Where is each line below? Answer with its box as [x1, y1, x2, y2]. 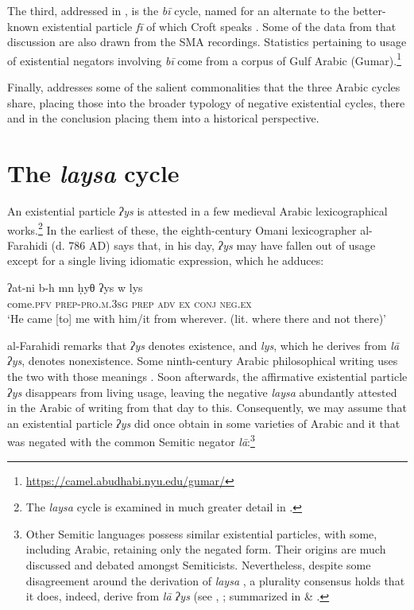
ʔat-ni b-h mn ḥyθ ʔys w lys [7, 278, 143, 295]
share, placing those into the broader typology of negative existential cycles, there [7, 94, 405, 111]
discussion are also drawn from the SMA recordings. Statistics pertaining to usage [7, 33, 407, 50]
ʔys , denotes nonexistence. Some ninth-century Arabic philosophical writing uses [7, 352, 398, 369]
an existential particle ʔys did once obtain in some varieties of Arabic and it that [7, 414, 400, 431]
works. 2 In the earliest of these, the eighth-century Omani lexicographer [7, 219, 357, 238]
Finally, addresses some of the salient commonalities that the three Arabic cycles [7, 79, 400, 95]
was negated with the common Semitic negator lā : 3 [7, 431, 255, 449]
